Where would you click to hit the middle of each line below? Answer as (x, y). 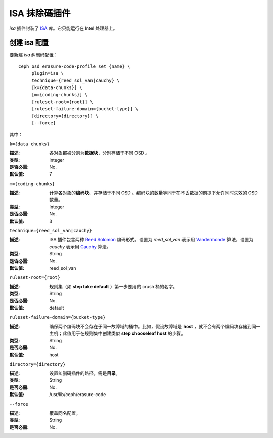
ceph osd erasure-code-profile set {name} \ (75, 66)
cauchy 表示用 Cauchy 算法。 (80, 247)
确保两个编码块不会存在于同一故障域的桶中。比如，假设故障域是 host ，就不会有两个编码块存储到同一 (155, 326)
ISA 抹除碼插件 (40, 13)
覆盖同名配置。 (65, 413)
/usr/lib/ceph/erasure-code (78, 395)
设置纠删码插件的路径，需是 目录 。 (85, 373)
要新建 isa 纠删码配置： (34, 55)
